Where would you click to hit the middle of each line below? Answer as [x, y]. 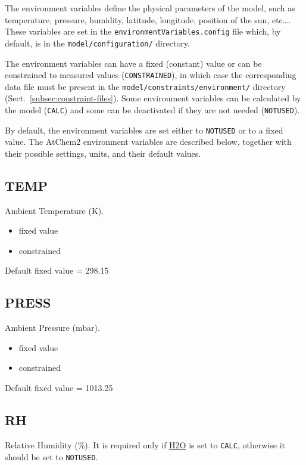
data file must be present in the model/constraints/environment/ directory [145, 86]
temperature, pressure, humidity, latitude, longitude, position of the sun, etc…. [148, 19]
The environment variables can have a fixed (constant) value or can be [133, 63]
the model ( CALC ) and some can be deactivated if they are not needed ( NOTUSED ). [152, 110]
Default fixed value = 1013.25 [59, 388]
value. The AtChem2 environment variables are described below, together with [148, 142]
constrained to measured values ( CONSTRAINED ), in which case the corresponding [151, 75]
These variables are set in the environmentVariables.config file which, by [143, 31]
